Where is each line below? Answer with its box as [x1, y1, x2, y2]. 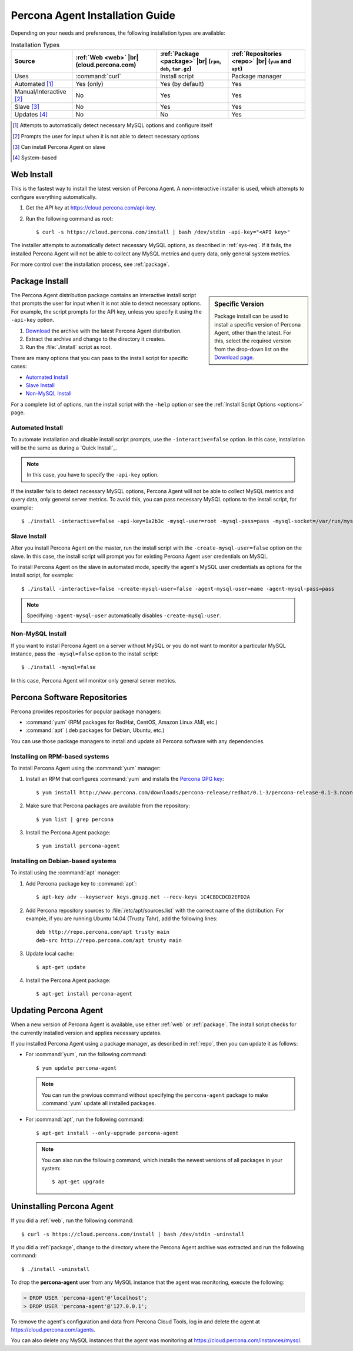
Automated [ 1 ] [14, 80, 54, 88]
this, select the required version [214, 337, 291, 344]
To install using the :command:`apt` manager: [11, 869, 121, 876]
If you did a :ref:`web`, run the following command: [11, 1217, 134, 1224]
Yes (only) [75, 80, 104, 88]
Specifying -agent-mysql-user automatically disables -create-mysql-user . [26, 612, 221, 619]
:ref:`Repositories [231, 50, 282, 58]
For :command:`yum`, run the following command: [25, 1051, 147, 1058]
